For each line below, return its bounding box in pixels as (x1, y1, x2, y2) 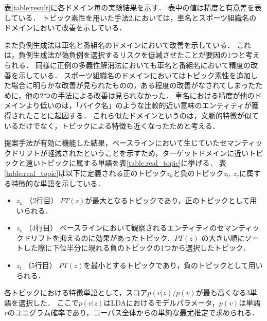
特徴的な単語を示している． (11, 177, 105, 188)
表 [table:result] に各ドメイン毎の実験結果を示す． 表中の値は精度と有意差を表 (4, 2, 262, 12)
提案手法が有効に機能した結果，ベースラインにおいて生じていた (4, 137, 220, 148)
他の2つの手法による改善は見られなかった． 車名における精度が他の (25, 90, 255, 100)
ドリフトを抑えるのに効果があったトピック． (23, 232, 174, 243)
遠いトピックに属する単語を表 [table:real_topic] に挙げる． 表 (25, 157, 227, 168)
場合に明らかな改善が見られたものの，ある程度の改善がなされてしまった (11, 80, 256, 91)
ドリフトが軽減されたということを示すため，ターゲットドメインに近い (11, 147, 249, 158)
